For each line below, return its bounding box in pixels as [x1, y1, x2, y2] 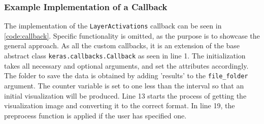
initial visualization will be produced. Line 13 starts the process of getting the [4, 90, 247, 101]
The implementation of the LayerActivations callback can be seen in [4, 20, 222, 31]
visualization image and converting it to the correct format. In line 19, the [4, 100, 235, 111]
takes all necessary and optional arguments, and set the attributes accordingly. [4, 60, 249, 71]
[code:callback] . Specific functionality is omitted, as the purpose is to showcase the [4, 30, 260, 41]
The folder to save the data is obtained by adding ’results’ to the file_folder [4, 70, 248, 81]
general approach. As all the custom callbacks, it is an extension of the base [4, 40, 240, 51]
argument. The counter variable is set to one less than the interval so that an [4, 80, 244, 90]
